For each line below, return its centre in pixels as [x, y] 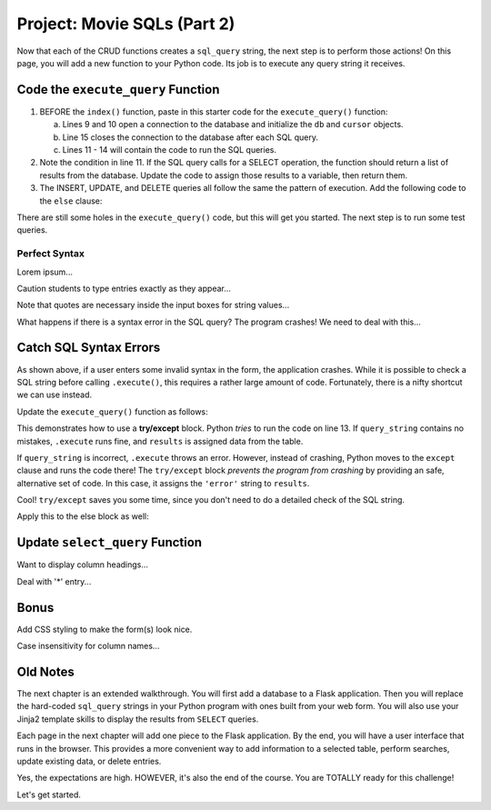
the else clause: [71, 201]
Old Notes [45, 671]
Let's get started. [49, 795]
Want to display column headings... [83, 565]
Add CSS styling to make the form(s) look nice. [105, 629]
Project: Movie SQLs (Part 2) [126, 24]
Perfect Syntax [51, 254]
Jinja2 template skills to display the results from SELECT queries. [138, 719]
